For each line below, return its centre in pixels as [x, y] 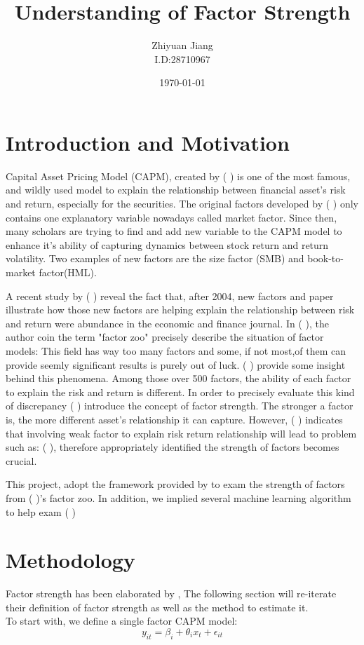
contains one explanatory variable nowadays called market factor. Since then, [171, 217]
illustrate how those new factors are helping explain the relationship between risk [180, 310]
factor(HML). [68, 272]
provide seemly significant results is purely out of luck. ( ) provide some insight [176, 364]
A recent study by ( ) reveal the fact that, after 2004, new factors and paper [170, 296]
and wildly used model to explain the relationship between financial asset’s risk [176, 190]
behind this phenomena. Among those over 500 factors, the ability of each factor [178, 378]
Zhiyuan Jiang [182, 45]
